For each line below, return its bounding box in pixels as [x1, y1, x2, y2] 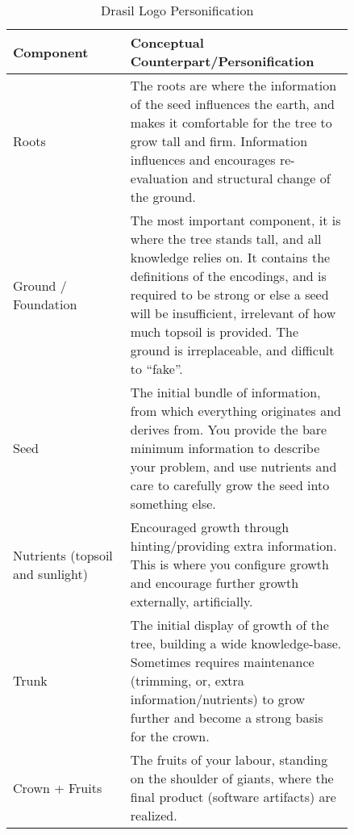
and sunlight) [13, 564, 89, 583]
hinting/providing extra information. [130, 536, 337, 555]
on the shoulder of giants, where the [130, 769, 334, 787]
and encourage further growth [130, 573, 299, 592]
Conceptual [130, 33, 204, 52]
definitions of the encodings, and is [130, 266, 327, 285]
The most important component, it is [130, 211, 341, 229]
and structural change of [192, 169, 331, 187]
